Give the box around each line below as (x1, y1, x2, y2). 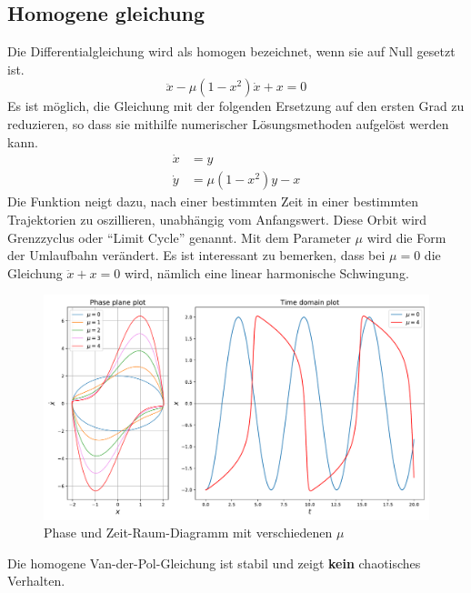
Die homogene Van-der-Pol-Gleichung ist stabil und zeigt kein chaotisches (7, 553, 421, 572)
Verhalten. (7, 571, 65, 590)
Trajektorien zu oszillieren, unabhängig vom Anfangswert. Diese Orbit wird (7, 210, 427, 229)
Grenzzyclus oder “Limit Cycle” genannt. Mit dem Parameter (7, 227, 351, 246)
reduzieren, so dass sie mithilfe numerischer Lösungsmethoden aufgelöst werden (7, 114, 449, 133)
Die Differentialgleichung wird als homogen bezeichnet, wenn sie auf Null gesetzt (7, 42, 456, 61)
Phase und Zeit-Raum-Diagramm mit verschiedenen (44, 523, 333, 542)
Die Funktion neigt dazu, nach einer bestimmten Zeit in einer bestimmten (7, 192, 419, 211)
